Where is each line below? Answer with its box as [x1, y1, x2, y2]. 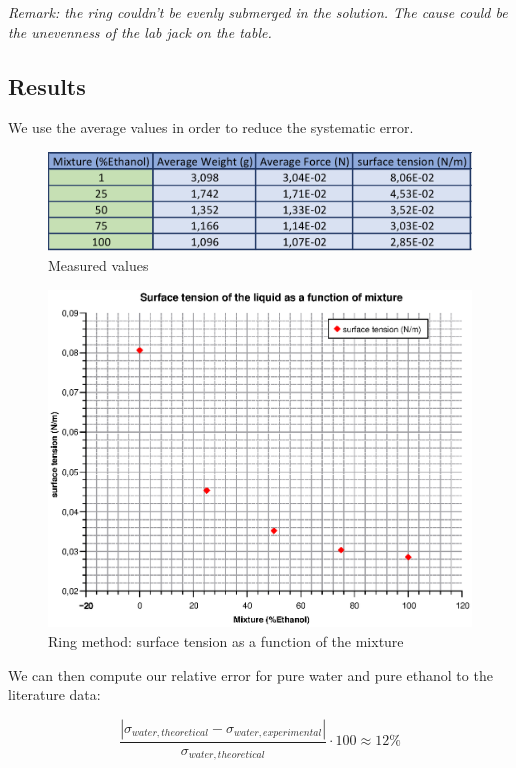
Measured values [48, 254, 149, 275]
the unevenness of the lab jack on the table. [8, 21, 272, 42]
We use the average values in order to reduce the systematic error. [8, 117, 414, 138]
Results [8, 70, 86, 101]
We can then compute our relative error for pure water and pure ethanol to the [8, 664, 493, 685]
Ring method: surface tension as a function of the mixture [48, 630, 404, 651]
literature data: [8, 684, 101, 705]
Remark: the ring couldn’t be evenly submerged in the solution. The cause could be [8, 2, 508, 22]
